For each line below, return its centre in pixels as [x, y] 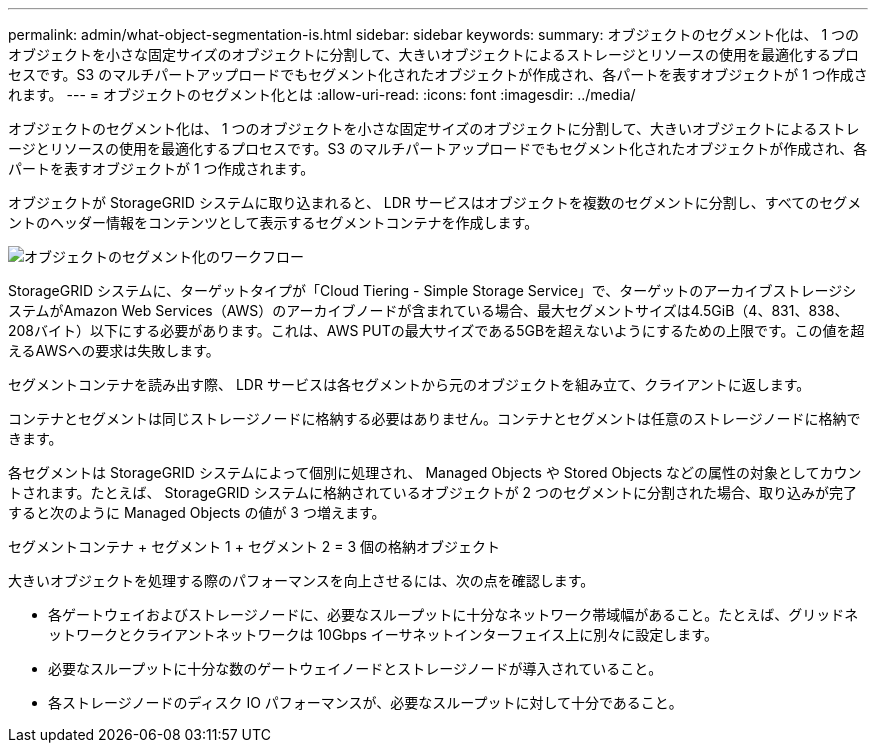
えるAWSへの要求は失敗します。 [114, 350]
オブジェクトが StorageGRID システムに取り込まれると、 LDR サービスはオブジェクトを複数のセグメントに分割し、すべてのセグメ [435, 202]
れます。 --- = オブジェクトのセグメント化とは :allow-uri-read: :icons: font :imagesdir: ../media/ [322, 94]
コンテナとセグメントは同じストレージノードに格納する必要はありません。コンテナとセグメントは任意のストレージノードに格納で [434, 418]
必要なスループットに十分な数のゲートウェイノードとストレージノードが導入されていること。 [355, 668]
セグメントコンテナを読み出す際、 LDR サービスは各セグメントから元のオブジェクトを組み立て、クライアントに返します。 [409, 384]
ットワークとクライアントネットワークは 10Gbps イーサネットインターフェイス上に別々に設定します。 [383, 634]
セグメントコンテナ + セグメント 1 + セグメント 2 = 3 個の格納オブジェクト [254, 546]
